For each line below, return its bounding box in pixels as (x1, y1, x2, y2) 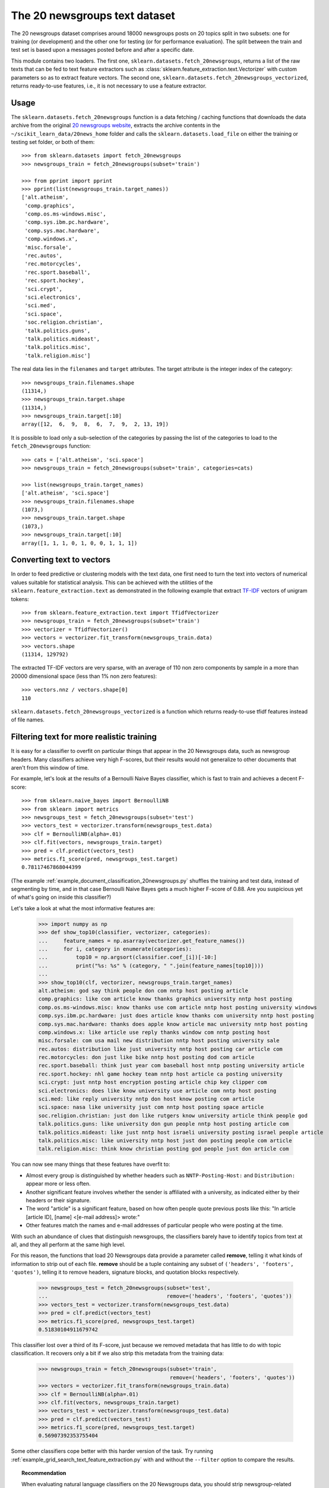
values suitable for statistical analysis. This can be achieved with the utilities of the (11, 579, 213, 586)
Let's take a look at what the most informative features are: (11, 905, 156, 912)
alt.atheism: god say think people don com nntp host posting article (38, 987, 249, 994)
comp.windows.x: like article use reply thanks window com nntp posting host (38, 1029, 270, 1036)
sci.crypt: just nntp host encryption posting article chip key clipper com (38, 1079, 267, 1086)
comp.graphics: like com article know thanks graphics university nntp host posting (38, 996, 292, 1002)
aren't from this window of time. (11, 764, 89, 771)
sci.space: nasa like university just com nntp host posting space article (38, 1104, 264, 1111)
